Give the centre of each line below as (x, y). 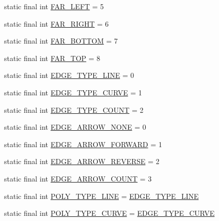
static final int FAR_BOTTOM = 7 (61, 41)
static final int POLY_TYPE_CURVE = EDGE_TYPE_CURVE (109, 213)
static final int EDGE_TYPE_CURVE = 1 (73, 92)
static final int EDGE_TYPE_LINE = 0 (69, 75)
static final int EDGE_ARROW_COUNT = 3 (78, 178)
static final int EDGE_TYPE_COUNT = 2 (74, 109)
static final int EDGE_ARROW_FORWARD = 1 (83, 144)
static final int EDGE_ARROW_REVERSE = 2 (82, 161)
